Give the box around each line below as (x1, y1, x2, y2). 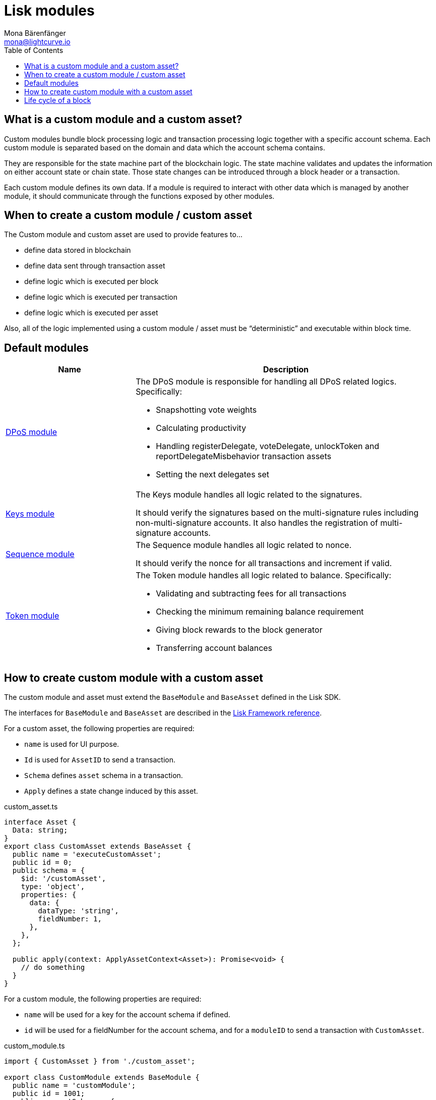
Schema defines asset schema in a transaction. (24, 771, 183, 780)
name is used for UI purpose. (24, 740, 119, 749)
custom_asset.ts (4, 802, 58, 811)
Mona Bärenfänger (4, 28, 66, 37)
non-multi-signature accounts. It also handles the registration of (136, 518, 379, 528)
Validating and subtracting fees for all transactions (156, 588, 347, 599)
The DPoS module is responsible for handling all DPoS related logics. (136, 376, 397, 387)
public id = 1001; (12, 1089, 85, 1098)
